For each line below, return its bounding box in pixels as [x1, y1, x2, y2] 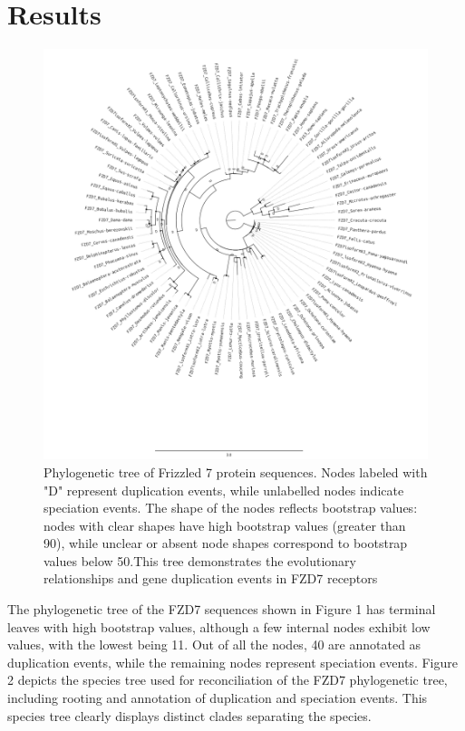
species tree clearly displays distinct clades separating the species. [7, 706, 372, 725]
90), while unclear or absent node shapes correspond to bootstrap [44, 534, 408, 553]
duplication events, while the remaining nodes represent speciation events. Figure [7, 652, 458, 671]
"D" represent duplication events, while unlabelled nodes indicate [44, 480, 404, 499]
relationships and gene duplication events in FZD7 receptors [44, 569, 378, 588]
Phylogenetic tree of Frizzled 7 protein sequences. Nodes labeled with [44, 462, 428, 481]
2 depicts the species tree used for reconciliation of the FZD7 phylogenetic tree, [7, 670, 448, 689]
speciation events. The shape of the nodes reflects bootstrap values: [44, 498, 418, 517]
